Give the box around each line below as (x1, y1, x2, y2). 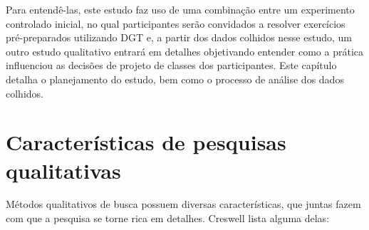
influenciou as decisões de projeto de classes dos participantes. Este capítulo (6, 58, 337, 73)
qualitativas (6, 155, 121, 184)
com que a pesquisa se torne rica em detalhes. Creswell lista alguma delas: (6, 211, 330, 226)
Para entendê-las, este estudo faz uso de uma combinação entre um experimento (6, 2, 355, 16)
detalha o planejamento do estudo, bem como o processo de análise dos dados (6, 71, 344, 86)
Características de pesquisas (6, 127, 286, 157)
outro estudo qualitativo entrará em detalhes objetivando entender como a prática (6, 43, 364, 58)
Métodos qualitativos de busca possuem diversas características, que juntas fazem (6, 197, 361, 211)
